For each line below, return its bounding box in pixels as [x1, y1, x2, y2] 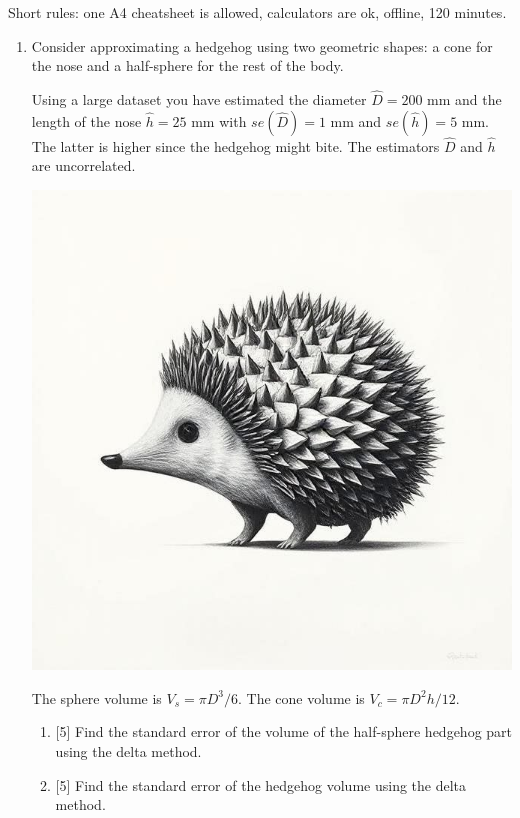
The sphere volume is [31, 687, 162, 708]
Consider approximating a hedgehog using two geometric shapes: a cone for [31, 35, 493, 56]
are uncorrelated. [31, 155, 136, 176]
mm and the [427, 89, 502, 109]
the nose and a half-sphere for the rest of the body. [31, 55, 344, 76]
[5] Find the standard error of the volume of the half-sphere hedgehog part [55, 721, 513, 742]
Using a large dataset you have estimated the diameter [31, 89, 367, 109]
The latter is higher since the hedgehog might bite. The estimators [31, 135, 440, 156]
